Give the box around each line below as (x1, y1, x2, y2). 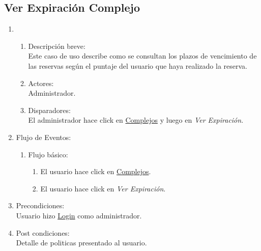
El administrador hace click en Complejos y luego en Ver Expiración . (28, 115, 244, 125)
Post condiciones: (16, 227, 70, 238)
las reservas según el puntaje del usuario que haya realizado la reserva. (28, 60, 247, 71)
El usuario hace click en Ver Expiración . (40, 183, 166, 193)
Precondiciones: (16, 200, 65, 211)
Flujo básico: (28, 149, 68, 159)
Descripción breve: (28, 40, 85, 51)
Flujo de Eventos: (16, 131, 71, 142)
